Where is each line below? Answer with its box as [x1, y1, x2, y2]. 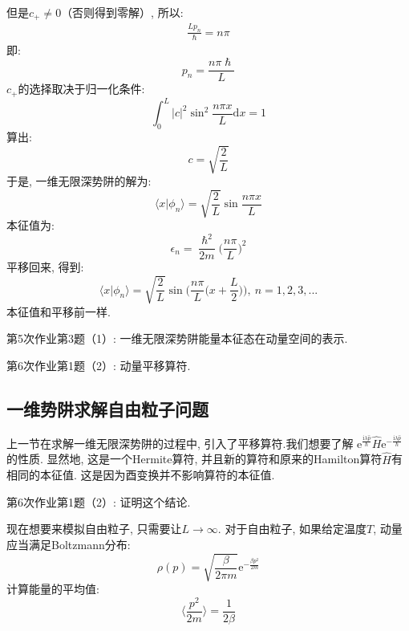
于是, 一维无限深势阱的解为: [6, 173, 152, 189]
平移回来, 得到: [6, 259, 84, 275]
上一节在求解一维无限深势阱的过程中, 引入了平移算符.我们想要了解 [6, 434, 354, 451]
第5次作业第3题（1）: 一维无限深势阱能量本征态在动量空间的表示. [6, 330, 348, 347]
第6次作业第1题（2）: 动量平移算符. [6, 356, 191, 373]
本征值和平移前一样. [6, 303, 111, 320]
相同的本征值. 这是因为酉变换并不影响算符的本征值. [6, 466, 275, 483]
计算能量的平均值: [6, 580, 99, 597]
